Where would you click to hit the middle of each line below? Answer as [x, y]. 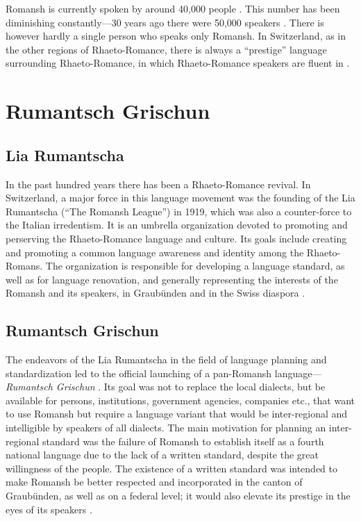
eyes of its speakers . [49, 509]
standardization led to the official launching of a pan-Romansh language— [164, 373]
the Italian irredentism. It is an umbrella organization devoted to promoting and [177, 225]
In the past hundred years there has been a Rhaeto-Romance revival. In [158, 184]
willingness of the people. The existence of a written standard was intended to [172, 468]
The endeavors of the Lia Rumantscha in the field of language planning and [166, 359]
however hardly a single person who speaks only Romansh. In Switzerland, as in [176, 36]
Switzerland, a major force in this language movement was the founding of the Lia [180, 198]
